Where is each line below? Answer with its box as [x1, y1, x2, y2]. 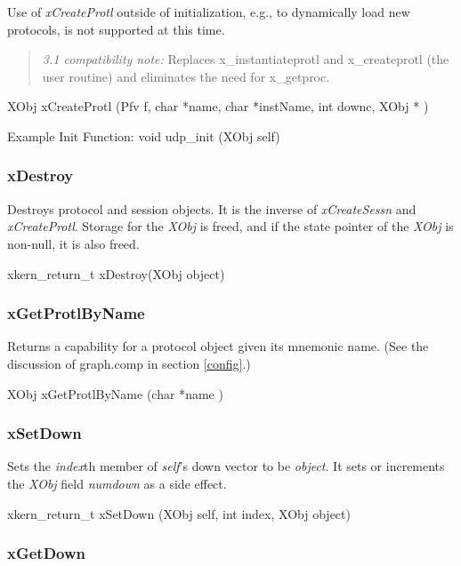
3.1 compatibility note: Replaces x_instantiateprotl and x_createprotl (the [42, 50, 449, 68]
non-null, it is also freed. [7, 234, 140, 252]
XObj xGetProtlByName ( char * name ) [7, 384, 223, 403]
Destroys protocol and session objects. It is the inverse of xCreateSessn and [7, 199, 417, 218]
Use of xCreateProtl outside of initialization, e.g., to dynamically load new [7, 3, 410, 20]
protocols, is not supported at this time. [7, 20, 225, 38]
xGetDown [7, 542, 86, 564]
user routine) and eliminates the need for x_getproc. [42, 67, 330, 85]
